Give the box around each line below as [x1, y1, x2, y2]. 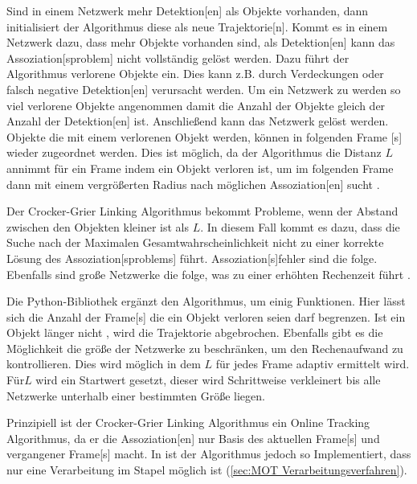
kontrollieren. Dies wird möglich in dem [6, 355, 201, 372]
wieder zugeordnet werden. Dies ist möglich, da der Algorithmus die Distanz [6, 144, 382, 161]
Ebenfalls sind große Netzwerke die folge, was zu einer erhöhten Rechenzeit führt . [6, 265, 411, 282]
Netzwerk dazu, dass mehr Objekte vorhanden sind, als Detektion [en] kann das [6, 34, 395, 51]
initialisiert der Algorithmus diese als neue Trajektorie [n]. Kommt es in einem [6, 18, 388, 35]
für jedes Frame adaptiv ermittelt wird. [215, 355, 410, 372]
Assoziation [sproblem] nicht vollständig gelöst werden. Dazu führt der [6, 49, 350, 66]
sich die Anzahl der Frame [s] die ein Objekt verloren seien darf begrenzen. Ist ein [6, 308, 406, 325]
